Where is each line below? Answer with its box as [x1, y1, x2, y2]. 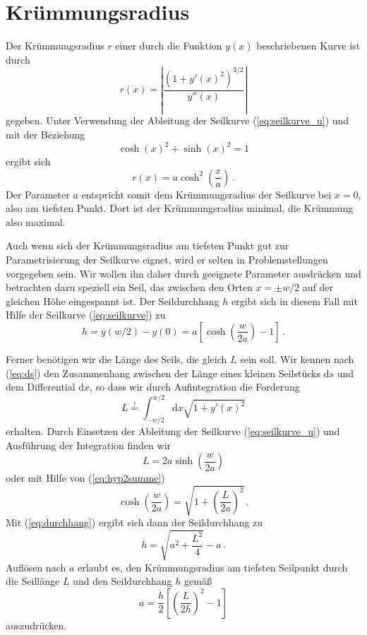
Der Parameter [6, 186, 70, 201]
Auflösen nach [6, 559, 66, 574]
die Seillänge [6, 574, 60, 588]
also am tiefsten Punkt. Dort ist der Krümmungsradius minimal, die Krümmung [6, 201, 354, 215]
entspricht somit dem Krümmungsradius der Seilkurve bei [81, 186, 332, 201]
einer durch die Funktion [115, 38, 222, 53]
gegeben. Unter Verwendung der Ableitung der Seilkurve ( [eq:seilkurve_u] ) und [6, 113, 349, 128]
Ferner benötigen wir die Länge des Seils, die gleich [6, 351, 227, 366]
